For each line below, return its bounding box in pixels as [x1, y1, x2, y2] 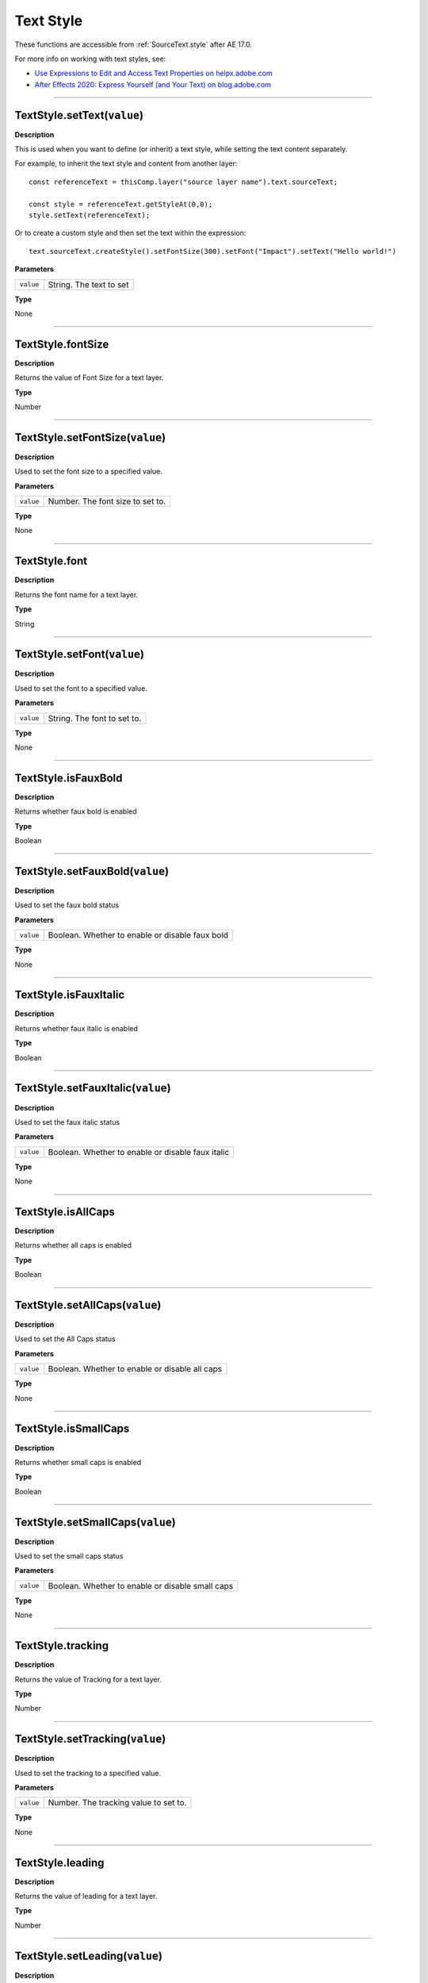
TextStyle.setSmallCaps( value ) [14, 1515, 176, 1528]
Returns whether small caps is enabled [14, 1457, 142, 1467]
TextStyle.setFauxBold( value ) [14, 865, 170, 878]
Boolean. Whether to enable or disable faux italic [48, 1146, 230, 1157]
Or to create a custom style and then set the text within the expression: [14, 228, 246, 238]
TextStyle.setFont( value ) [14, 647, 144, 662]
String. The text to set [48, 278, 129, 290]
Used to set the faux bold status [14, 900, 119, 910]
